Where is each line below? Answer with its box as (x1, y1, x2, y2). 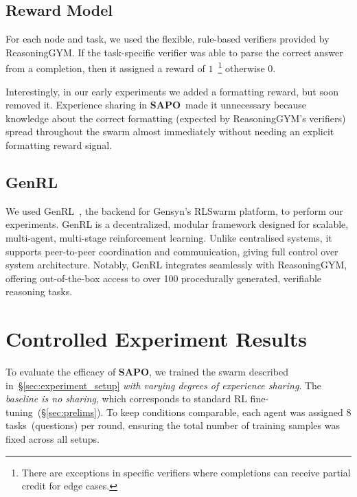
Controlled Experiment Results (5, 325, 307, 353)
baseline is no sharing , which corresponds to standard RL (5, 391, 247, 406)
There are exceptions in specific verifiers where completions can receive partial (21, 465, 351, 479)
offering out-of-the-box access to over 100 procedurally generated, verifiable (5, 270, 322, 285)
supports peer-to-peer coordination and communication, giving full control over (5, 244, 338, 258)
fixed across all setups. (5, 432, 100, 446)
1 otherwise (218, 59, 265, 76)
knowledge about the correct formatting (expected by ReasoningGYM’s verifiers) (5, 111, 346, 125)
